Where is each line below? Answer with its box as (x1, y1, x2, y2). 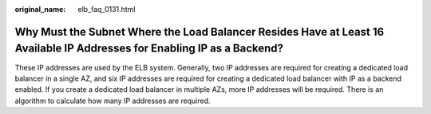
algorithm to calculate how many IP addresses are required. (14, 96, 211, 105)
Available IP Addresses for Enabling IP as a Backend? (14, 42, 283, 55)
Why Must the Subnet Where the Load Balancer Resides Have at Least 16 (14, 25, 385, 39)
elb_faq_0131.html (77, 5, 136, 13)
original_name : (14, 5, 66, 13)
